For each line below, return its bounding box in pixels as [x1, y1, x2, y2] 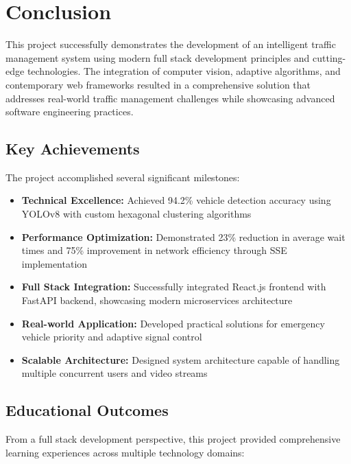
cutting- [313, 50, 346, 65]
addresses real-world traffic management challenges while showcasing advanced [5, 91, 335, 105]
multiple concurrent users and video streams [21, 366, 208, 380]
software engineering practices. [5, 104, 134, 119]
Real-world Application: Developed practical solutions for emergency [21, 316, 325, 330]
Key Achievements [5, 138, 140, 159]
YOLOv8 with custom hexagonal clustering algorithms [21, 207, 252, 221]
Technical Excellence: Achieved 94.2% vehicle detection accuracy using [21, 193, 331, 207]
